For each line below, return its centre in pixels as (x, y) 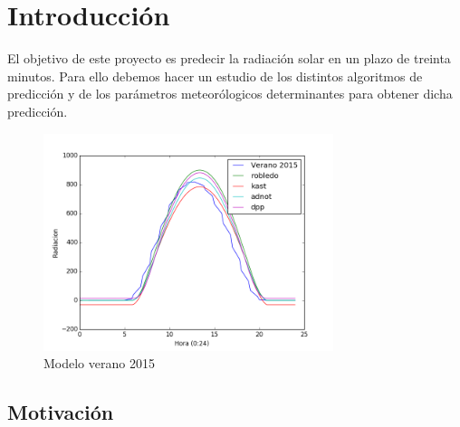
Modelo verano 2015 (99, 363)
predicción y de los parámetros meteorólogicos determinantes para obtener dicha (230, 94)
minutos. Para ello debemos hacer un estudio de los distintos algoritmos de (215, 76)
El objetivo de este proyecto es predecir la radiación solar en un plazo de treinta (229, 58)
